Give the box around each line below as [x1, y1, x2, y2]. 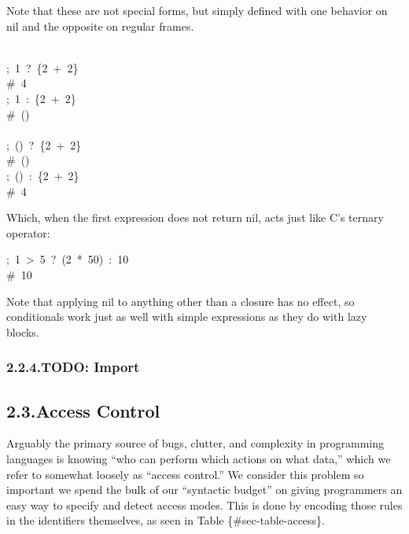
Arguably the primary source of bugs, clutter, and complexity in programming [6, 435, 384, 451]
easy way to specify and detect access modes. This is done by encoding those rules [6, 496, 403, 513]
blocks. [6, 323, 39, 340]
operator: [6, 224, 50, 241]
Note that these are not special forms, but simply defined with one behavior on [6, 2, 388, 18]
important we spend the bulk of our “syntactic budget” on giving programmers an [6, 481, 403, 498]
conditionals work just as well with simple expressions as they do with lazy [6, 308, 367, 325]
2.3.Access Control [6, 398, 160, 422]
